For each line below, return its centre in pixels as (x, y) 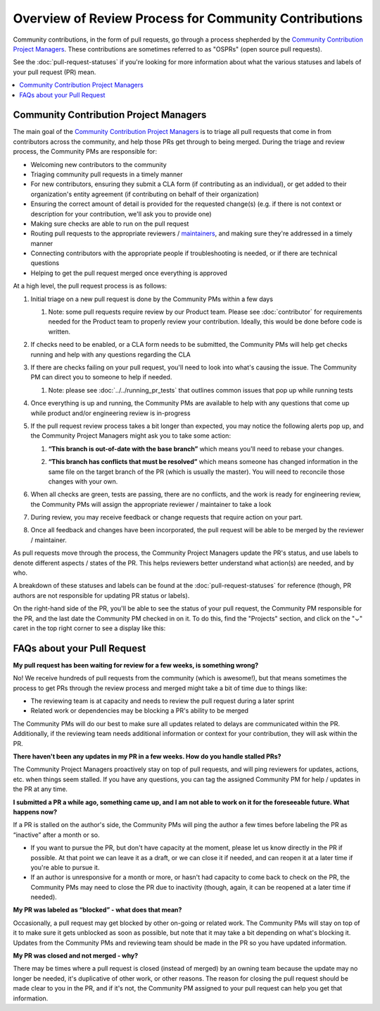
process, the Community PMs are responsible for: (85, 152)
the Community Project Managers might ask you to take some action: (131, 436)
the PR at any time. (40, 789)
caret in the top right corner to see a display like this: (89, 628)
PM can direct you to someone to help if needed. (101, 377)
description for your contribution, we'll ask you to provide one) (121, 214)
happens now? (35, 811)
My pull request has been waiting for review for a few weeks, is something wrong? (136, 665)
